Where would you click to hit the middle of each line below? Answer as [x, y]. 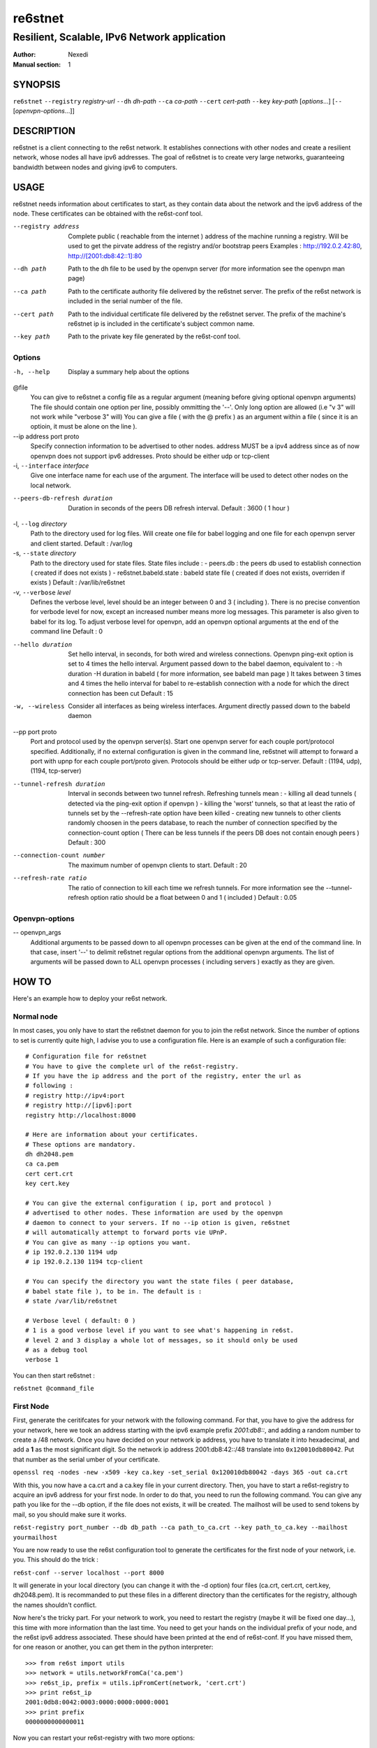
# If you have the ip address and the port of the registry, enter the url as [163, 1076]
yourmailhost [35, 1537]
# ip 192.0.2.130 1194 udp [72, 1252]
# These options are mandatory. [81, 1144]
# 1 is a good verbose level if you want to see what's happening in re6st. [160, 1331]
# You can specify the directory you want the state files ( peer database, [160, 1282]
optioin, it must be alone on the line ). [84, 427]
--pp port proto [35, 731]
